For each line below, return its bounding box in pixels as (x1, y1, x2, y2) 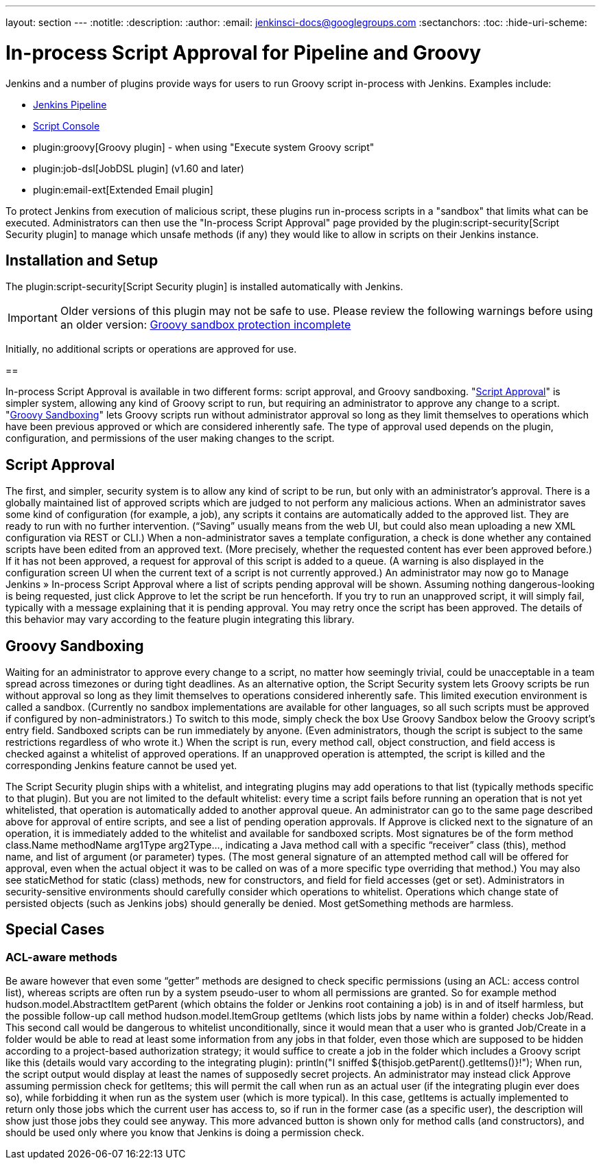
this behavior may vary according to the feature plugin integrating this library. (5, 613, 355, 626)
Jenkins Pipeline (33, 98, 107, 110)
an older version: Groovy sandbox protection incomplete (60, 318, 351, 332)
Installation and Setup (5, 251, 158, 269)
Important (8, 311, 58, 325)
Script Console (33, 119, 100, 132)
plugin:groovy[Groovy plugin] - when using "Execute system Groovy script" (33, 141, 375, 153)
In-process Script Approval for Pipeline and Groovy (5, 40, 482, 64)
